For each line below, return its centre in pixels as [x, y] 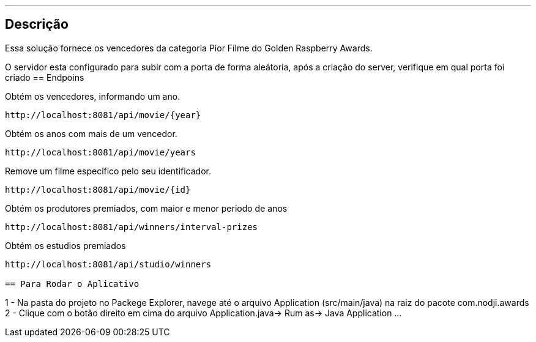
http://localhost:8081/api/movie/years [100, 152]
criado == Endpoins [45, 77]
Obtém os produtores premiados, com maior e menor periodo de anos [146, 208]
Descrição [37, 24]
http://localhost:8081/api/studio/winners [108, 264]
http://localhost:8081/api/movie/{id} [98, 189]
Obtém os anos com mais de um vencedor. [91, 133]
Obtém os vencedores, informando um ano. [93, 96]
